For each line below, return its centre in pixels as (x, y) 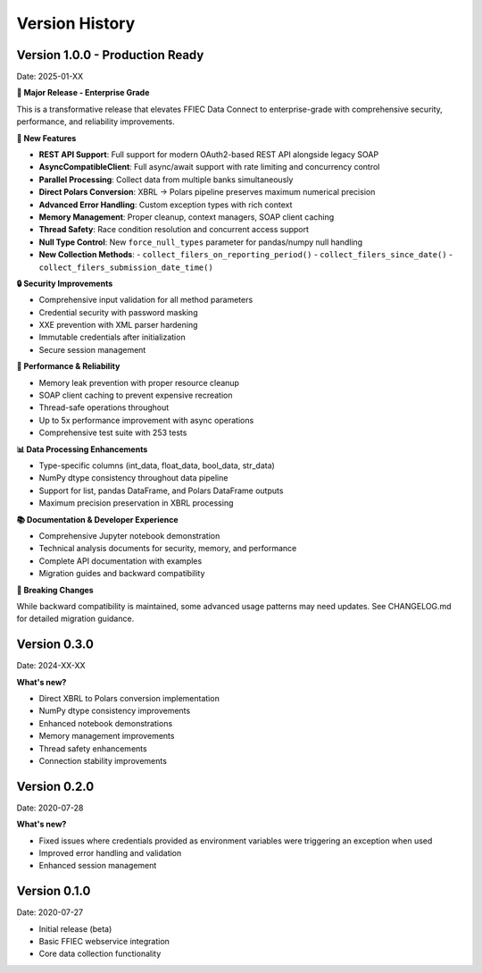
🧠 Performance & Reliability (68, 366)
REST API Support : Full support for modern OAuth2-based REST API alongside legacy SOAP (209, 155)
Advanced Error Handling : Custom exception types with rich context (166, 205)
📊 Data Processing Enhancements (82, 449)
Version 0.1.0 (54, 891)
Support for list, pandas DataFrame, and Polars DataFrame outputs (161, 491)
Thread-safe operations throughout (104, 407)
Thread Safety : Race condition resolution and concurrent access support (174, 230)
